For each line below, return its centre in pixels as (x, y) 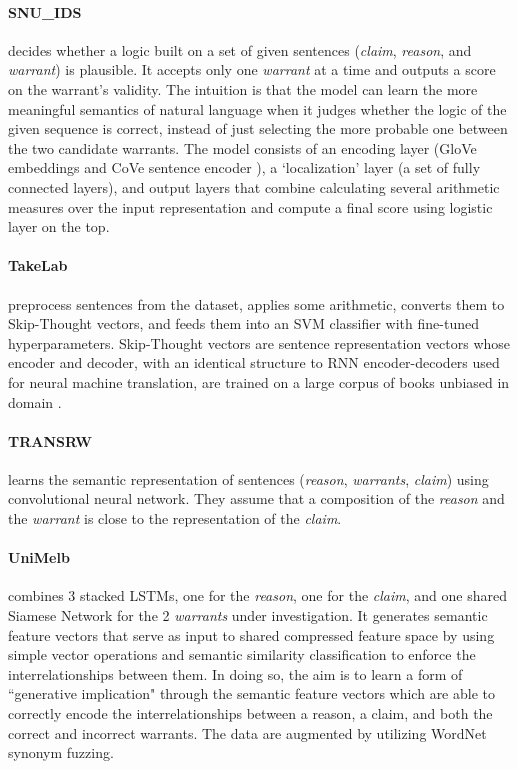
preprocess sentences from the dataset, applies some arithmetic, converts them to (256, 303)
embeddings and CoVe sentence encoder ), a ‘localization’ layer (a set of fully (244, 167)
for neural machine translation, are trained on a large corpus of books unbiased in (259, 381)
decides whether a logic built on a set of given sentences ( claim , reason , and (240, 49)
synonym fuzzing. (61, 752)
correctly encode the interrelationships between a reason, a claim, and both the (250, 713)
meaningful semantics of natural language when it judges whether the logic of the (257, 108)
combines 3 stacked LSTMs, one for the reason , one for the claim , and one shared (257, 595)
